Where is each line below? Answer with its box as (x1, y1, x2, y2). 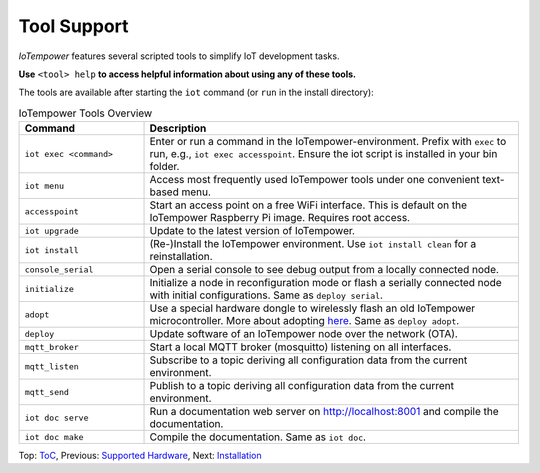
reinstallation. (149, 250, 214, 264)
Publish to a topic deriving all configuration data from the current (149, 379, 455, 393)
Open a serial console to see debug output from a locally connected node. (149, 263, 500, 277)
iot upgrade (24, 225, 79, 236)
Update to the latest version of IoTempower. (149, 224, 355, 238)
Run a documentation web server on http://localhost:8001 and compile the (149, 405, 499, 419)
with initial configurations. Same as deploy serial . (149, 288, 384, 302)
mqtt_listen (24, 361, 79, 372)
